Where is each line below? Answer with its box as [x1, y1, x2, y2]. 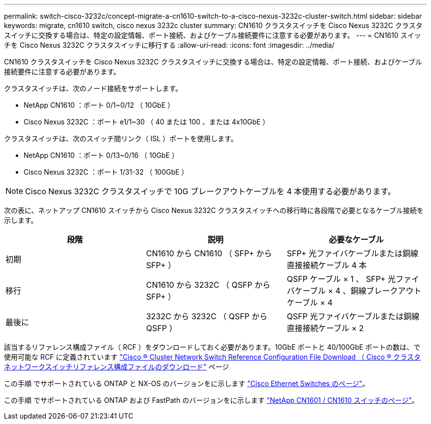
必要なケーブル [329, 235, 384, 244]
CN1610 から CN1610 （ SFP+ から [146, 248, 272, 258]
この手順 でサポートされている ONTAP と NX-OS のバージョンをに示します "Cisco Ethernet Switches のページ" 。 [4, 379, 369, 388]
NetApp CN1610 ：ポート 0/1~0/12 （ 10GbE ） [24, 101, 175, 109]
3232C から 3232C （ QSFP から [146, 311, 268, 321]
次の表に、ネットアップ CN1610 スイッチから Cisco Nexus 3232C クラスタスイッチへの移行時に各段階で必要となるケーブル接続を [4, 206, 424, 214]
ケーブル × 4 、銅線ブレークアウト [294, 286, 422, 296]
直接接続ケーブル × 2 [286, 323, 364, 333]
